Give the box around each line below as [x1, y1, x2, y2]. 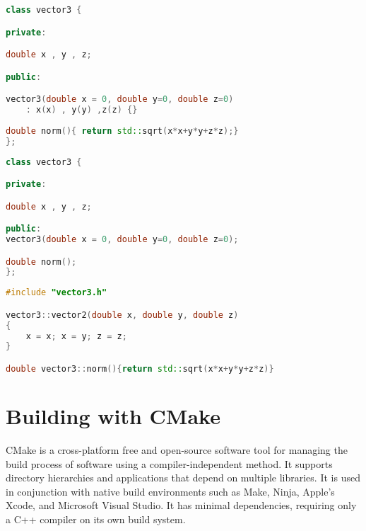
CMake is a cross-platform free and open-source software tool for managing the [6, 442, 348, 457]
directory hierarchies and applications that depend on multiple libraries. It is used [6, 470, 360, 485]
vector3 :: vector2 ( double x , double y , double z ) [6, 309, 239, 320]
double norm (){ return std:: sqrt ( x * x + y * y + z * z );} [6, 125, 239, 136]
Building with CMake [6, 401, 220, 430]
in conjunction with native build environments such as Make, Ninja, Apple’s [6, 484, 335, 498]
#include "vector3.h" [6, 287, 107, 298]
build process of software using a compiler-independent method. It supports [6, 456, 333, 471]
